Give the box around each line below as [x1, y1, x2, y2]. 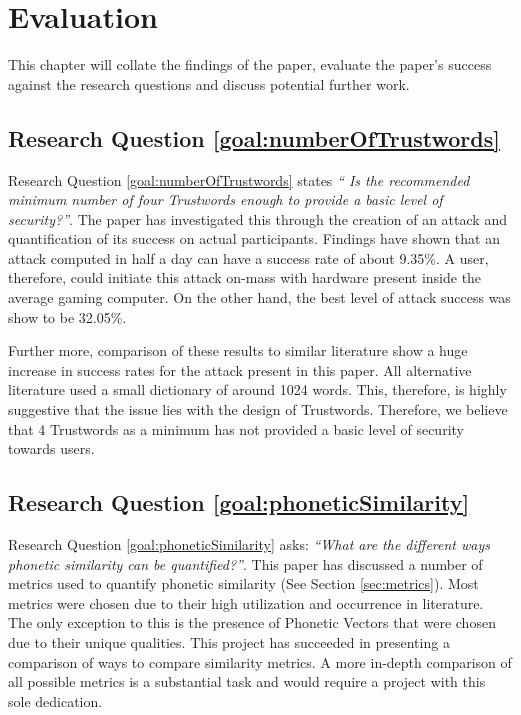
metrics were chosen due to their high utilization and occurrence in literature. [8, 592, 484, 613]
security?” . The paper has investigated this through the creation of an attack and [8, 208, 507, 229]
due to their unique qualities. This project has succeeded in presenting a [8, 632, 450, 652]
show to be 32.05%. [8, 306, 127, 327]
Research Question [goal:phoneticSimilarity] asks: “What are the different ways [8, 534, 490, 555]
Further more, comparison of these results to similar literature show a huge [8, 340, 468, 361]
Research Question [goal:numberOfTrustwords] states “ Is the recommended [8, 169, 470, 190]
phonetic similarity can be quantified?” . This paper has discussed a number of [8, 553, 483, 574]
